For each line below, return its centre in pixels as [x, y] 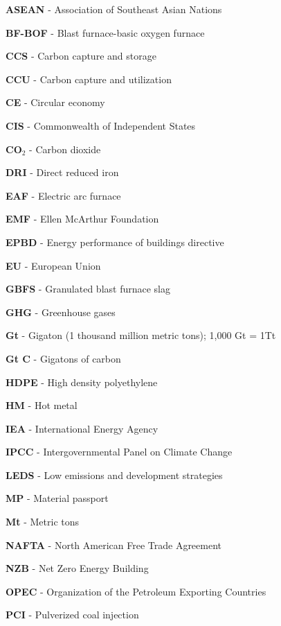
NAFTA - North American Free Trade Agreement [114, 545]
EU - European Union [53, 265]
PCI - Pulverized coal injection [72, 615]
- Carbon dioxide [65, 149]
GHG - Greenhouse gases [61, 312]
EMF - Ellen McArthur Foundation [82, 219]
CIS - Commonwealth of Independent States [101, 125]
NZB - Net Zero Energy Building [77, 568]
